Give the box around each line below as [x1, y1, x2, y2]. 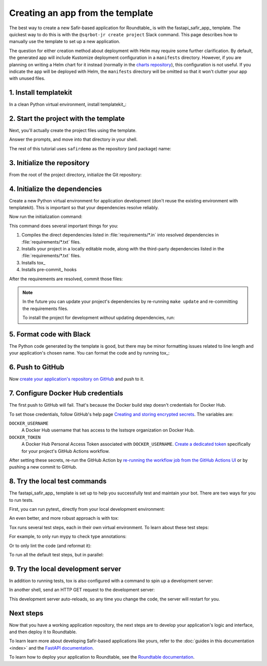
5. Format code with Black [9, 330, 91, 338]
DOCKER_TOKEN [9, 434, 41, 440]
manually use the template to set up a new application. [9, 39, 121, 45]
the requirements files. [22, 305, 69, 311]
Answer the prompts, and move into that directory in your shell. [9, 136, 138, 142]
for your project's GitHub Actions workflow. [21, 448, 110, 454]
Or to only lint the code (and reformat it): [9, 543, 91, 548]
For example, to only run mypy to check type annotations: [9, 534, 127, 540]
